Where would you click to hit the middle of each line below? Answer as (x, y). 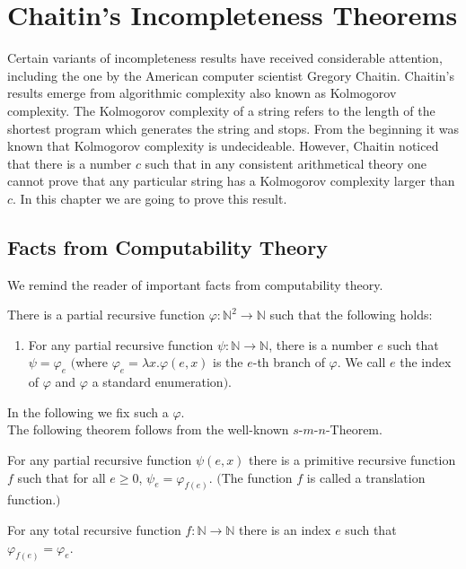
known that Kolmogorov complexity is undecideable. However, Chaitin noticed (223, 146)
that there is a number (70, 163)
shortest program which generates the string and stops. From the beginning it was (233, 128)
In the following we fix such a (88, 411)
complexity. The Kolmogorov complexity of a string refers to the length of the (221, 110)
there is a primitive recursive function (352, 460)
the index (426, 362)
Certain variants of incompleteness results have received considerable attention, (225, 58)
